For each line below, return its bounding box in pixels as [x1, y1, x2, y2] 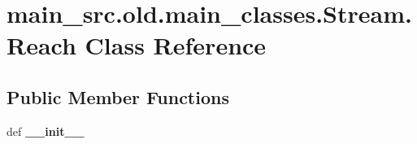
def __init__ [7, 122, 85, 139]
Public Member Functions [7, 84, 229, 109]
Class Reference [85, 28, 267, 62]
